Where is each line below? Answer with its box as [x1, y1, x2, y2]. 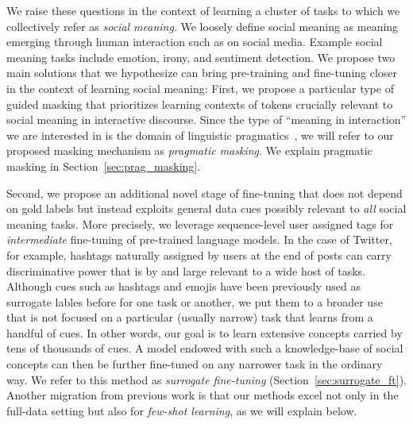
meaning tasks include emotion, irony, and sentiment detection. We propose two [6, 48, 396, 65]
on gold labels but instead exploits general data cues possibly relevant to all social [6, 200, 407, 217]
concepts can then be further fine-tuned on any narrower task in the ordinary [6, 356, 383, 372]
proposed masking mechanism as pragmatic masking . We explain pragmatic [6, 142, 372, 159]
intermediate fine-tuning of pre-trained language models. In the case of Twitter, [6, 231, 392, 248]
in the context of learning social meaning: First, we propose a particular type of [6, 79, 394, 96]
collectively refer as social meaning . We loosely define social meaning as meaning [6, 17, 399, 34]
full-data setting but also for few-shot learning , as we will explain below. [6, 402, 357, 418]
